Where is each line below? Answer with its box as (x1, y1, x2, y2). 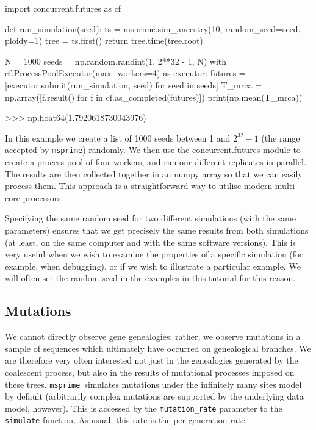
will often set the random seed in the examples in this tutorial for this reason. (5, 271, 296, 284)
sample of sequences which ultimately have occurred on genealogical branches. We (5, 342, 311, 354)
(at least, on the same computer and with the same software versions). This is (5, 235, 296, 248)
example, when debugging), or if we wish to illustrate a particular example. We (5, 259, 301, 272)
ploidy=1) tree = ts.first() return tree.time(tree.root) (5, 34, 203, 47)
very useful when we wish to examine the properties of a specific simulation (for (5, 248, 303, 260)
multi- (275, 179, 298, 192)
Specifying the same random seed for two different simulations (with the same (5, 212, 296, 224)
